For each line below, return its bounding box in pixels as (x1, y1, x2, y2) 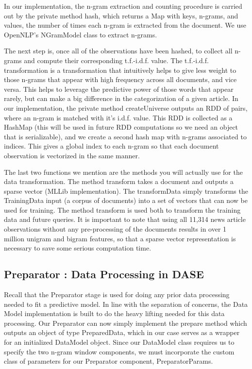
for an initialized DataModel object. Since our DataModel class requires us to (4, 337, 235, 347)
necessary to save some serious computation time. (4, 243, 151, 253)
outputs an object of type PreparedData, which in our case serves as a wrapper (4, 327, 240, 337)
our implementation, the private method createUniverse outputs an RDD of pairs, (4, 102, 248, 113)
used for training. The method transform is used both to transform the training (4, 204, 241, 215)
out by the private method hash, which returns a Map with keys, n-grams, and (4, 10, 238, 20)
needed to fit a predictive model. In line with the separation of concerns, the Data (4, 299, 248, 309)
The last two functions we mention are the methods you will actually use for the (4, 167, 243, 177)
